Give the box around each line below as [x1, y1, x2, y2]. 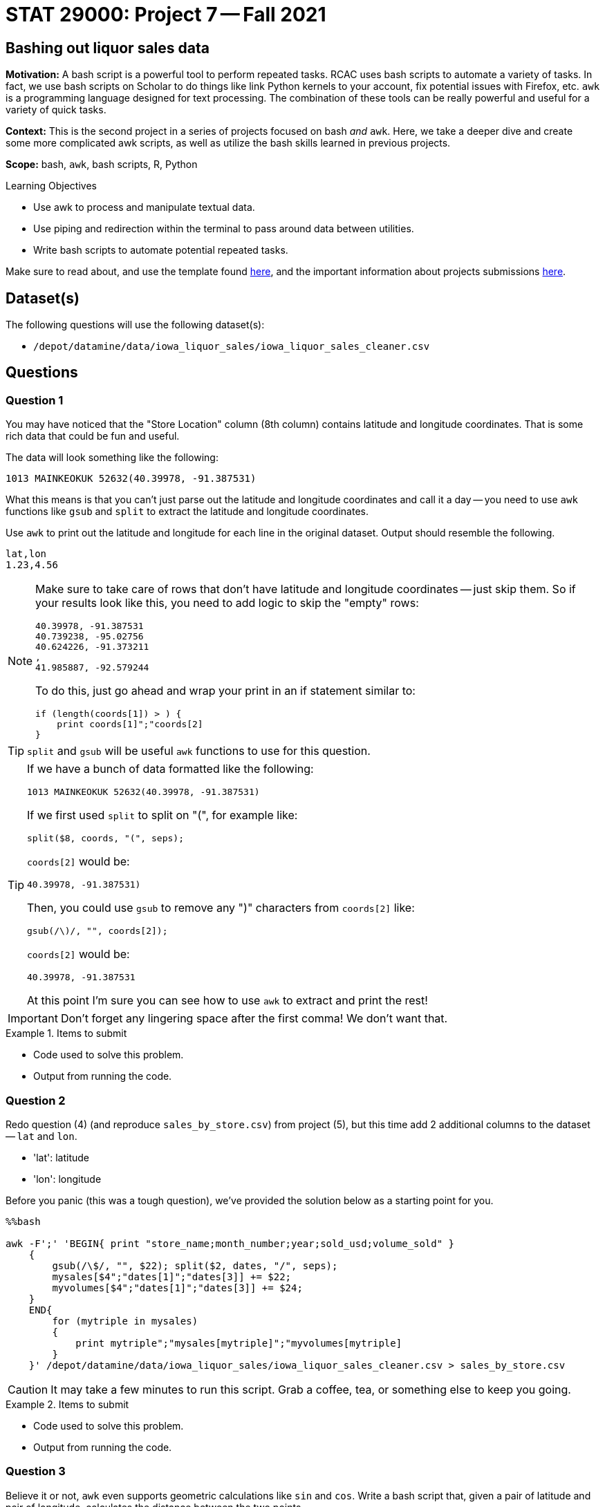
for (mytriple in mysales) [52, 1315, 198, 1327]
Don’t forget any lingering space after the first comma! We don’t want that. [60, 1011, 448, 1026]
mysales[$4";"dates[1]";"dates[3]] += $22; [52, 1271, 292, 1282]
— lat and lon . [6, 1130, 77, 1142]
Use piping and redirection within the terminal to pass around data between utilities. [33, 223, 414, 235]
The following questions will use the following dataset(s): [6, 319, 265, 331]
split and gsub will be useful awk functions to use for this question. [27, 744, 371, 758]
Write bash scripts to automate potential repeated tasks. [33, 244, 288, 256]
